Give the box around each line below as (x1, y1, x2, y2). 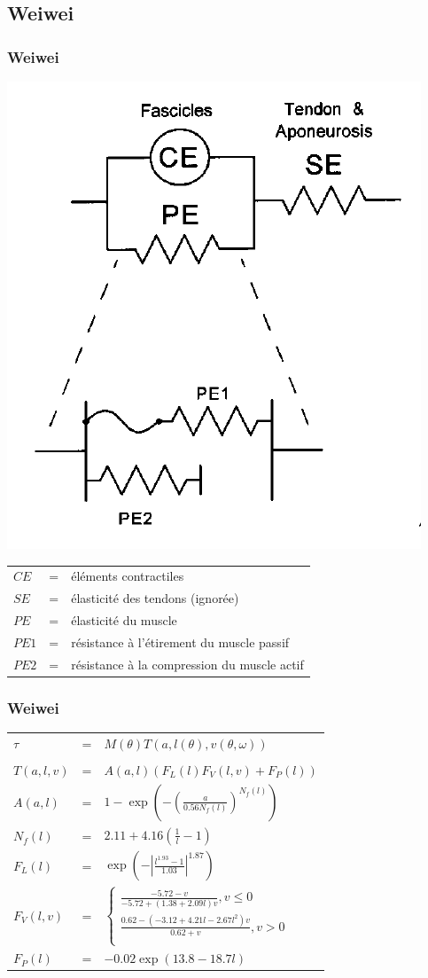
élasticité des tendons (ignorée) (71, 589, 239, 607)
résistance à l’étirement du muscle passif (71, 632, 290, 651)
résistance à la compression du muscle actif (71, 654, 304, 673)
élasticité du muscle (71, 611, 177, 630)
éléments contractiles (71, 567, 184, 585)
